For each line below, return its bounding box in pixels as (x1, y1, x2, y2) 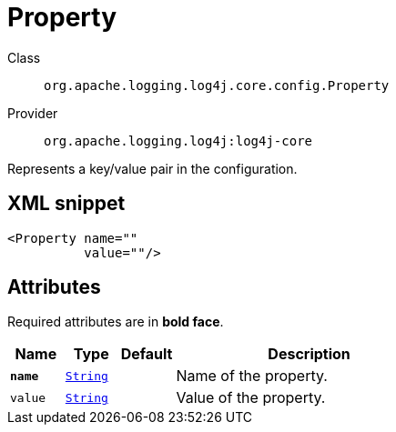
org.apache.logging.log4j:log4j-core (44, 133, 313, 148)
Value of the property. (176, 388, 326, 407)
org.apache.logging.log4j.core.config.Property (44, 77, 390, 93)
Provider (7, 105, 58, 121)
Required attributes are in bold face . (7, 314, 224, 330)
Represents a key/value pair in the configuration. (7, 160, 298, 176)
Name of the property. (176, 367, 328, 386)
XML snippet (7, 192, 126, 216)
